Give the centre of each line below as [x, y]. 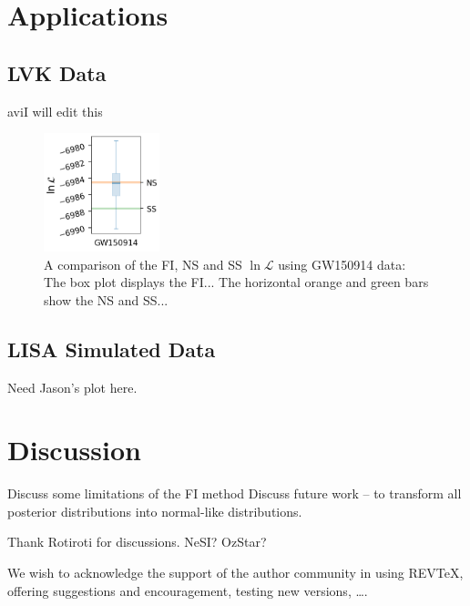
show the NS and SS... [106, 299]
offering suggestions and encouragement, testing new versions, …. [188, 590]
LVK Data [57, 72]
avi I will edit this [55, 111]
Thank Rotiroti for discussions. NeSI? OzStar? [137, 542]
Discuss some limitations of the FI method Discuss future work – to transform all [235, 493]
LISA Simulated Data [112, 349]
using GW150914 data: [342, 264]
